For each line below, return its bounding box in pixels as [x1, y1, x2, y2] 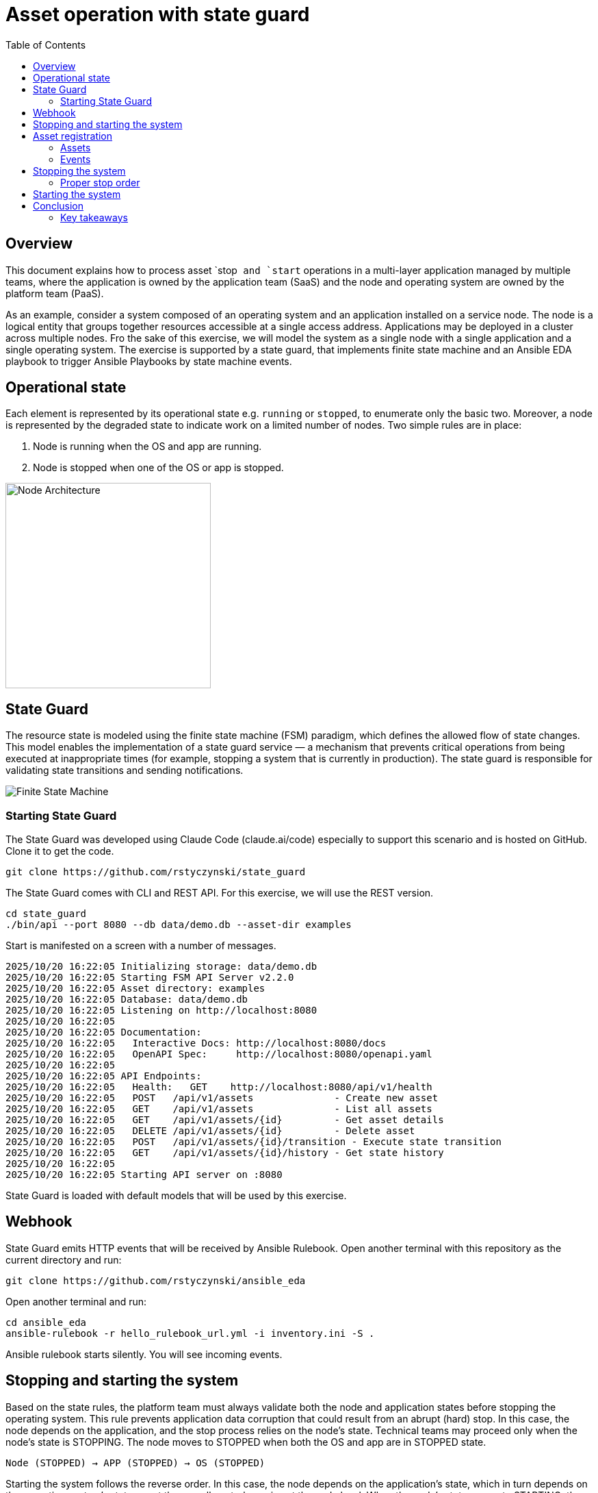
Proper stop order [60, 176, 140, 188]
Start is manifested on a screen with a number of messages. [5, 940, 276, 952]
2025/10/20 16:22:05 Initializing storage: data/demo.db [5, 961, 317, 973]
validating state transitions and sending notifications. [5, 764, 244, 777]
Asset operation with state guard [5, 3, 310, 26]
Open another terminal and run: [5, 1295, 147, 1307]
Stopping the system [33, 164, 126, 177]
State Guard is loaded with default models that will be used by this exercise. [5, 1190, 347, 1202]
